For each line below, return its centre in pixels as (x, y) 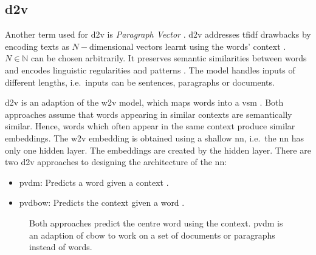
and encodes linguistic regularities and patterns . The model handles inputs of (150, 70)
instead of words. (61, 247)
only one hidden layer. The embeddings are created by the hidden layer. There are (158, 150)
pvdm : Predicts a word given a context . (94, 182)
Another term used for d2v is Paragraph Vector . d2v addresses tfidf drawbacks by (158, 34)
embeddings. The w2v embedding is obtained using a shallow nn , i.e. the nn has (155, 138)
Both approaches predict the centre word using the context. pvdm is (156, 223)
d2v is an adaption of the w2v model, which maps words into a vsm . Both (144, 102)
